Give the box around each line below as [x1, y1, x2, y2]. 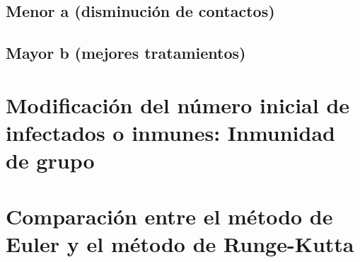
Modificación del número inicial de [6, 90, 350, 119]
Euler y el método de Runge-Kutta [6, 229, 354, 258]
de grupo [6, 146, 95, 175]
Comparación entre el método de [6, 201, 333, 230]
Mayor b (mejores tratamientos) [6, 42, 246, 64]
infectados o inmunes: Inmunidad [6, 118, 335, 147]
